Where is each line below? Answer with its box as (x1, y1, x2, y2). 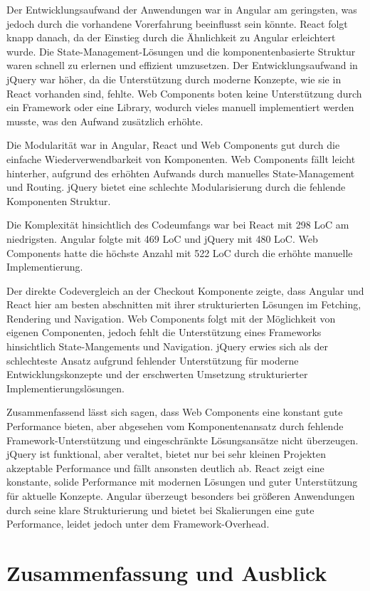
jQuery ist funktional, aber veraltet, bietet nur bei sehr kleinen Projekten (6, 446, 327, 461)
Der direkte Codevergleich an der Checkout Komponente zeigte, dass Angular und (6, 283, 364, 298)
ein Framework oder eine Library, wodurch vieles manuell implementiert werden (6, 100, 354, 115)
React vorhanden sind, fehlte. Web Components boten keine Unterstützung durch (6, 85, 362, 100)
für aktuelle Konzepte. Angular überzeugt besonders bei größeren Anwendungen (6, 488, 355, 503)
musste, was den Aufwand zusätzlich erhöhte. (6, 113, 203, 128)
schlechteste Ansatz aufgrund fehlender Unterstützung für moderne (6, 352, 299, 367)
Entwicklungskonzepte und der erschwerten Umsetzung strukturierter (6, 367, 308, 382)
